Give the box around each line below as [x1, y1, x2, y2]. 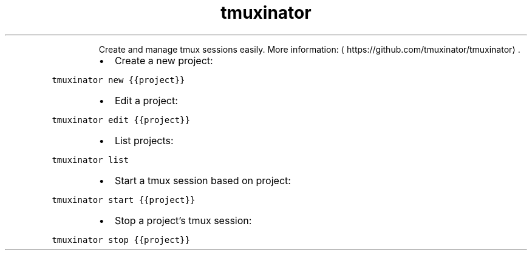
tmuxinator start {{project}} [52, 194, 196, 205]
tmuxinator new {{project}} [52, 75, 185, 85]
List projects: [114, 134, 174, 147]
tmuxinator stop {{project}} [52, 234, 190, 245]
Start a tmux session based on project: [114, 174, 291, 187]
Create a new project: [114, 54, 213, 67]
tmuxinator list [52, 154, 129, 165]
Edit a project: [114, 94, 178, 107]
